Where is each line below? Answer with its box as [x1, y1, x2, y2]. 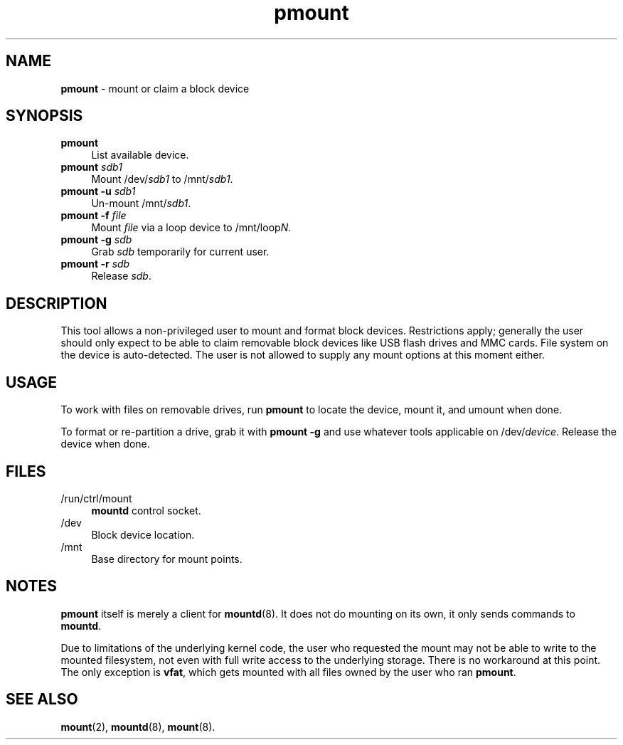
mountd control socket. [91, 504, 201, 517]
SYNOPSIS [6, 107, 83, 125]
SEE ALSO [6, 690, 78, 709]
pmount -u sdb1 [60, 185, 136, 198]
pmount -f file [60, 209, 127, 222]
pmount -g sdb [60, 233, 132, 246]
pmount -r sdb [60, 258, 130, 270]
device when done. [60, 438, 150, 450]
